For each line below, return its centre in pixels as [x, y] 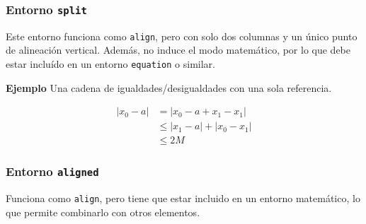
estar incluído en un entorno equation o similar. [110, 64]
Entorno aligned [52, 171]
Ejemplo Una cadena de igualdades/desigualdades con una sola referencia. [169, 87]
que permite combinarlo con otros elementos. [103, 212]
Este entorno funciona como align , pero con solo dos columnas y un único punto [182, 36]
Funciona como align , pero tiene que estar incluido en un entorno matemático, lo [183, 198]
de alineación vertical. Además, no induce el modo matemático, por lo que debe [178, 50]
